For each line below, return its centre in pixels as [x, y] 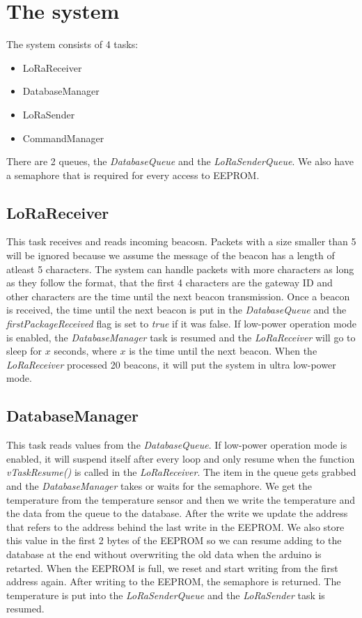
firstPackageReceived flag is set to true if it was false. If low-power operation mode [182, 324]
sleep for [24, 351]
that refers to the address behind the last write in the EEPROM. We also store [175, 526]
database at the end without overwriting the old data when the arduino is [164, 554]
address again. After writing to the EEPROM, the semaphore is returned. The [174, 581]
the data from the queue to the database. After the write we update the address [177, 513]
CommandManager [63, 138]
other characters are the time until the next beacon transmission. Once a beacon [178, 296]
